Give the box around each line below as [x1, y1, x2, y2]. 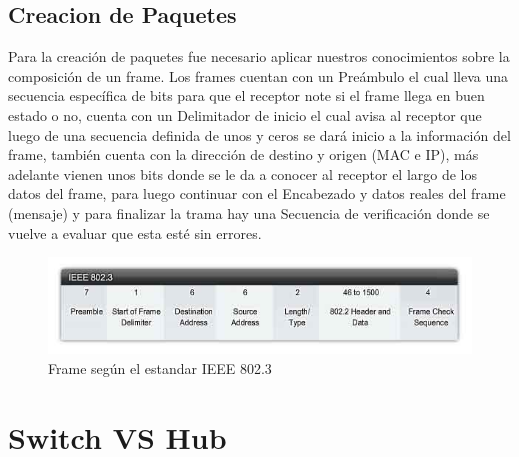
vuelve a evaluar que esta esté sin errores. [8, 222, 262, 243]
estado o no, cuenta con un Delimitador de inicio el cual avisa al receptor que [8, 104, 482, 125]
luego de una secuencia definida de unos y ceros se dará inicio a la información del [8, 124, 511, 145]
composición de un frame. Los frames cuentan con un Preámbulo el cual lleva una [8, 65, 509, 86]
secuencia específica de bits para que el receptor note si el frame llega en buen [8, 85, 485, 106]
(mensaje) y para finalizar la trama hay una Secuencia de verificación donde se [8, 202, 490, 223]
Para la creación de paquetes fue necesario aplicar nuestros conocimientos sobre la [8, 46, 510, 67]
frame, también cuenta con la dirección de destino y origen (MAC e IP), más [8, 144, 479, 165]
